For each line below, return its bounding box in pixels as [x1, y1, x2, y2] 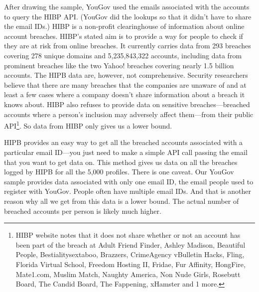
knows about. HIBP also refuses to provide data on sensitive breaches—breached [4, 99, 250, 109]
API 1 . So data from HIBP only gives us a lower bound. [4, 119, 172, 131]
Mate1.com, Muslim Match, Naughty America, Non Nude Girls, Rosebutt [15, 269, 241, 279]
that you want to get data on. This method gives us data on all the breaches [4, 156, 238, 167]
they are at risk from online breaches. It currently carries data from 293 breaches [4, 40, 251, 51]
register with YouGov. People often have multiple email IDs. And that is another [4, 186, 251, 196]
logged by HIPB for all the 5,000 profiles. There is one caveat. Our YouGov [4, 166, 234, 177]
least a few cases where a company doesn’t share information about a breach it [4, 89, 245, 100]
